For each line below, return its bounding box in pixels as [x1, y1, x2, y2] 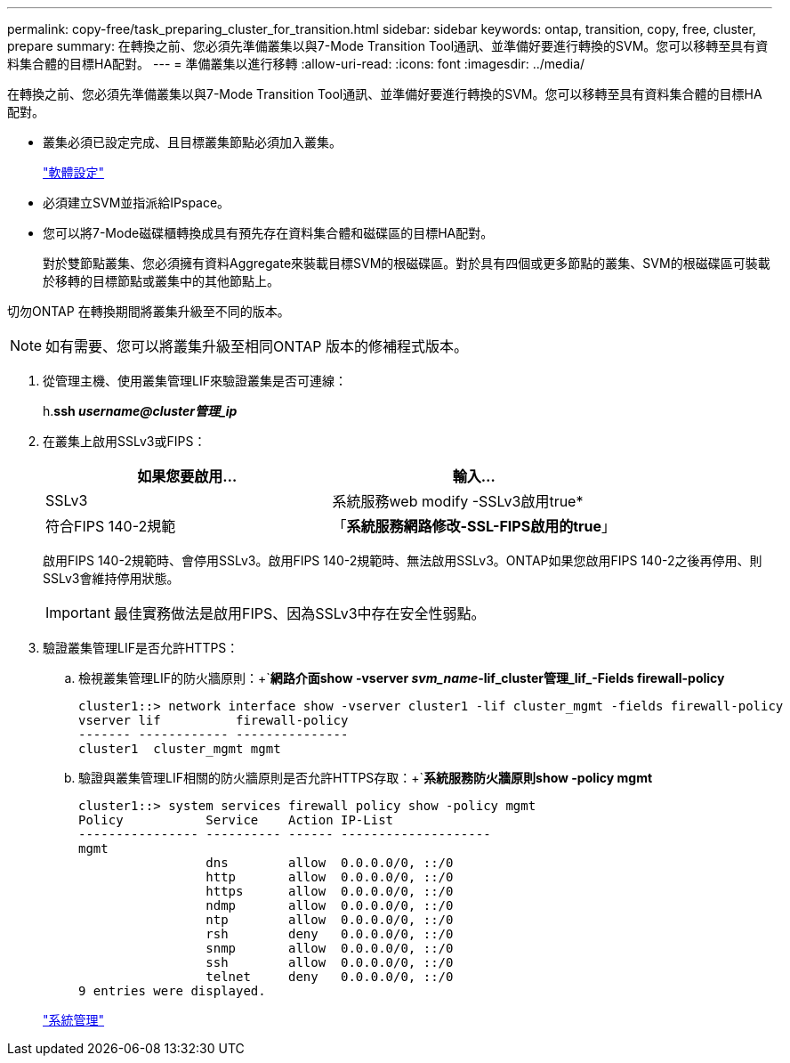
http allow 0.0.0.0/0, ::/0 [206, 870, 454, 884]
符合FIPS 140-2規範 [45, 517, 176, 535]
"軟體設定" [43, 165, 105, 180]
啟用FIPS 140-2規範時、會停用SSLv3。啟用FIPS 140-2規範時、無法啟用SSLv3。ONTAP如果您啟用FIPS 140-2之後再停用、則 [43, 553, 762, 568]
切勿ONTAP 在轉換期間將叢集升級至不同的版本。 [7, 304, 290, 319]
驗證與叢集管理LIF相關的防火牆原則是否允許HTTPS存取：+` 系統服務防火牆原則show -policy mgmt [78, 770, 653, 785]
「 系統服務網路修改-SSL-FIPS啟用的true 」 [332, 517, 617, 535]
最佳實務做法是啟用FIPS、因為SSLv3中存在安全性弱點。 [113, 605, 486, 622]
